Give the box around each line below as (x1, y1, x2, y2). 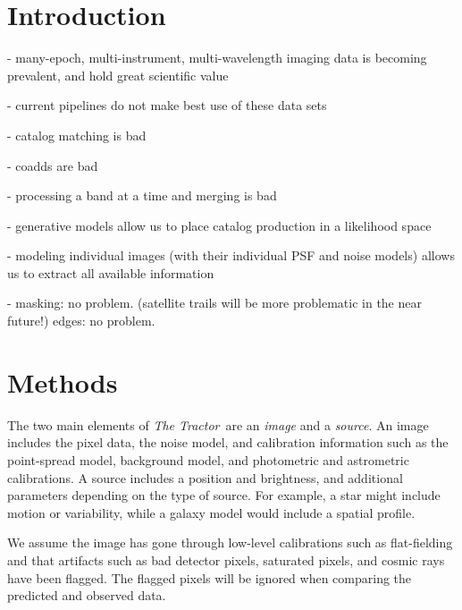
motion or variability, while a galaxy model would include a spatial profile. (7, 503, 416, 521)
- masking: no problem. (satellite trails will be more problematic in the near (7, 293, 422, 312)
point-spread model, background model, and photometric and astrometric (7, 450, 409, 469)
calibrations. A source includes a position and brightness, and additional (7, 468, 403, 487)
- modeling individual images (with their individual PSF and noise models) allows (7, 246, 455, 265)
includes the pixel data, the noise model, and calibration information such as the (7, 433, 449, 452)
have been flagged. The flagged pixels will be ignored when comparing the (7, 568, 412, 587)
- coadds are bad (7, 156, 98, 174)
